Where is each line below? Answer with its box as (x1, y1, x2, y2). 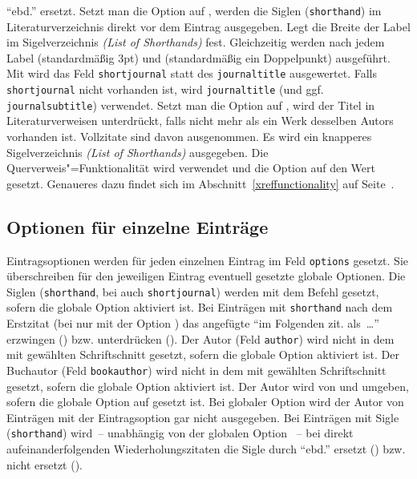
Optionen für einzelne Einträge (6, 214, 269, 239)
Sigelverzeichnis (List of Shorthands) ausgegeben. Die (6, 143, 269, 160)
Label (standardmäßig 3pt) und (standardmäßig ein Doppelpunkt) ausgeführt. (6, 49, 391, 66)
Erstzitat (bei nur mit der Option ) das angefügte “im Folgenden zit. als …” (6, 315, 379, 332)
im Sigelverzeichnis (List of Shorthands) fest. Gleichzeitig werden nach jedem (6, 34, 385, 50)
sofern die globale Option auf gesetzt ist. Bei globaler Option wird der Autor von (6, 393, 404, 410)
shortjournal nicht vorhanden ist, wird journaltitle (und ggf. (6, 81, 324, 98)
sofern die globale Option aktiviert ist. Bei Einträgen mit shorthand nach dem (6, 299, 393, 316)
